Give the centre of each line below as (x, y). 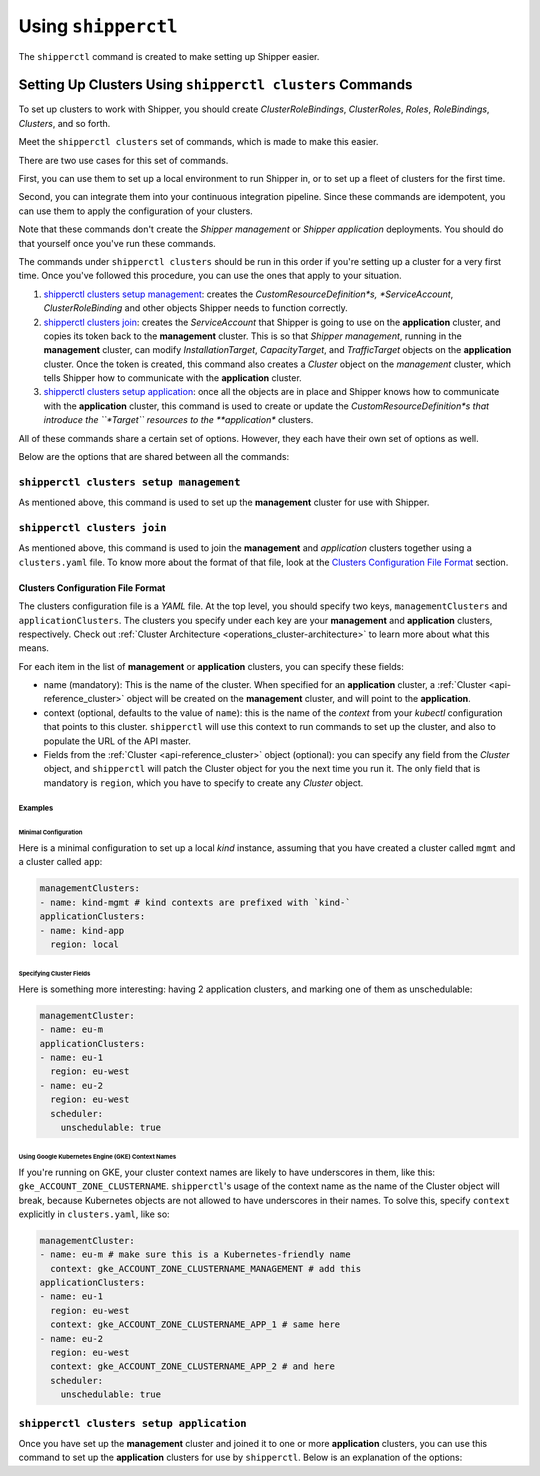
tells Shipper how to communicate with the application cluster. (172, 378)
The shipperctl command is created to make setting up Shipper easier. (169, 56)
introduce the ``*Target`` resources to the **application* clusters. (178, 420)
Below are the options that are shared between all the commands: (154, 457)
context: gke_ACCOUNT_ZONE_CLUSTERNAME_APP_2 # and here (192, 1366)
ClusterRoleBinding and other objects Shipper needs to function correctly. (196, 308)
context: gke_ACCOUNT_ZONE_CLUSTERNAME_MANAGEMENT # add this (206, 1268)
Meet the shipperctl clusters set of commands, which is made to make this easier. (198, 142)
